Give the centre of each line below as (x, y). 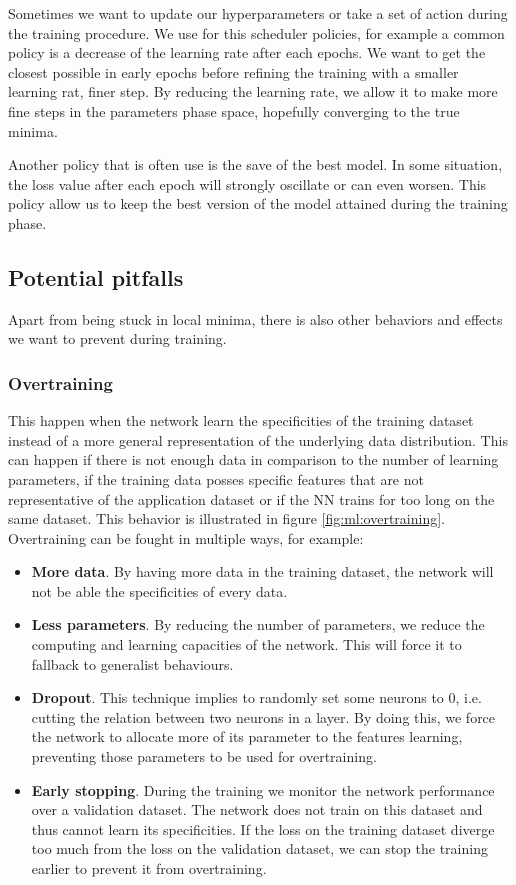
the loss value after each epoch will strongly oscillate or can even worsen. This (247, 183)
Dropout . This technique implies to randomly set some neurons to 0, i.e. (256, 697)
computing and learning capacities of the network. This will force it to (246, 644)
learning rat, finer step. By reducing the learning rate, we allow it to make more (253, 91)
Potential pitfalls (96, 276)
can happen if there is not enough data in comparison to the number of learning (253, 459)
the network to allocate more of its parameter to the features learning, (247, 736)
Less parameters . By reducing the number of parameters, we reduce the (258, 624)
